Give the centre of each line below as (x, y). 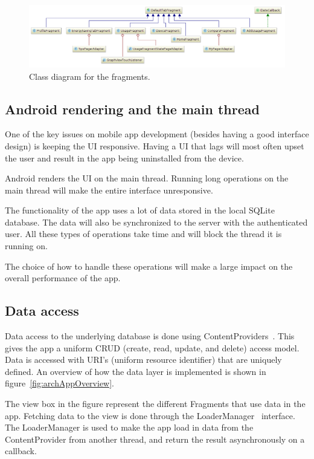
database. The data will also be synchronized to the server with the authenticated (156, 222)
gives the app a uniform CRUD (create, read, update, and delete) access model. (152, 347)
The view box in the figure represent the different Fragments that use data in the (155, 404)
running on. (26, 246)
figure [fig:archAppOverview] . (60, 383)
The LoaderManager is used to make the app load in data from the (129, 427)
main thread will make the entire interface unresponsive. (109, 190)
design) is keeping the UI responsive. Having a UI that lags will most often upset (155, 145)
